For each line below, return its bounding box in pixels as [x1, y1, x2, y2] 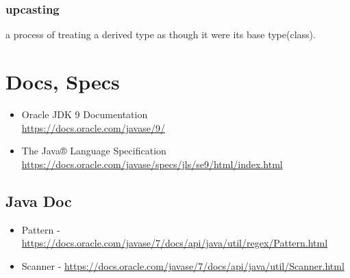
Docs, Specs [5, 68, 120, 95]
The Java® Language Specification [21, 143, 166, 158]
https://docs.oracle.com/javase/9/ [21, 120, 165, 135]
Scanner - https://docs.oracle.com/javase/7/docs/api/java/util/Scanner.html [21, 258, 345, 273]
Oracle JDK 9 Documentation [21, 107, 148, 121]
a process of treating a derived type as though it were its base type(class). [5, 27, 316, 42]
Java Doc [5, 190, 72, 211]
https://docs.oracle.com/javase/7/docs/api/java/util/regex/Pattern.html [21, 236, 328, 250]
